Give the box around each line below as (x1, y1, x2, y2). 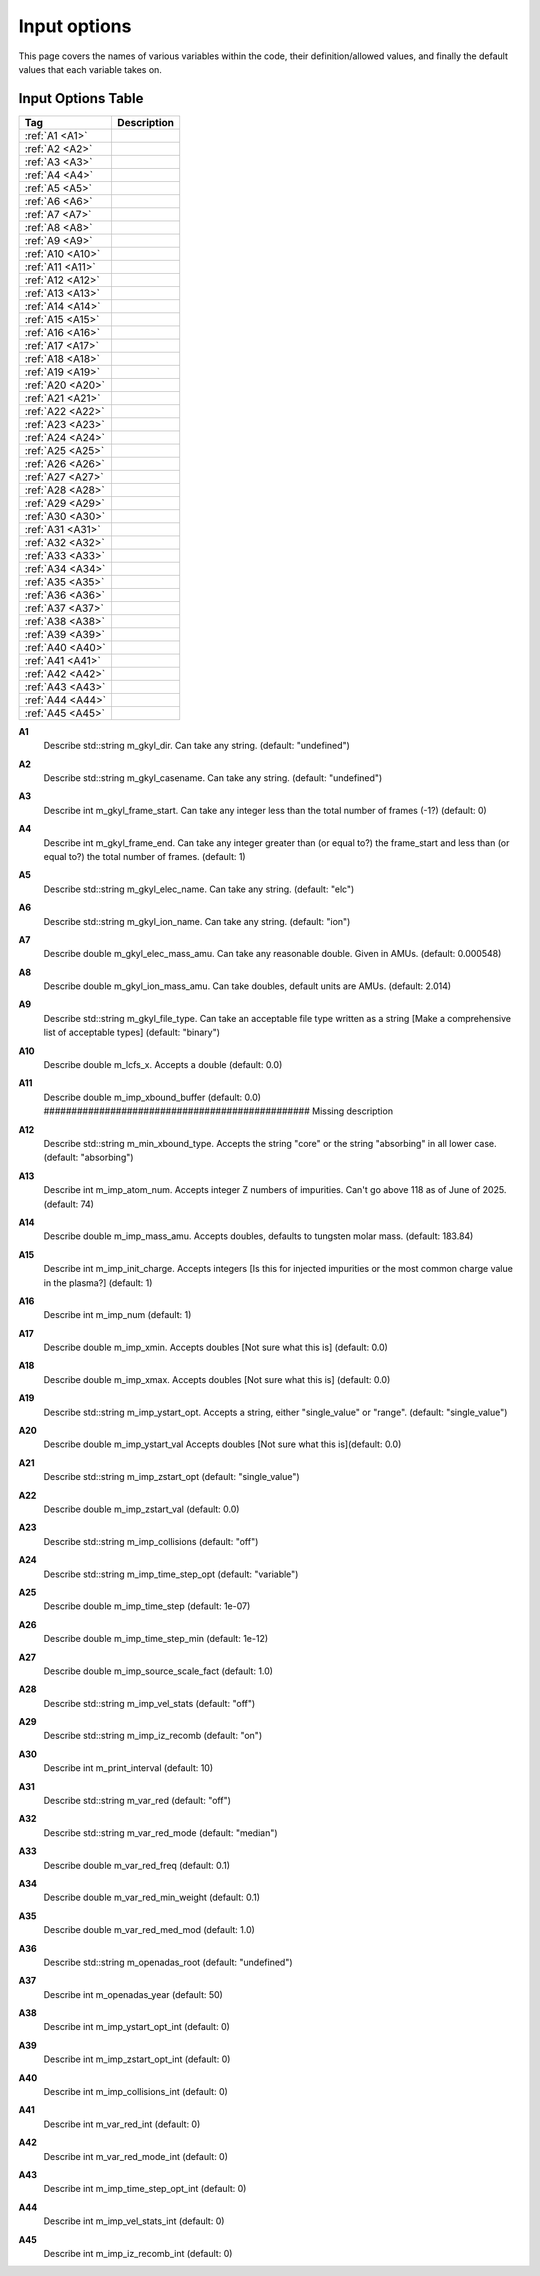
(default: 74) (43, 1198, 95, 1210)
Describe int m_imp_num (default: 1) (43, 1309, 192, 1321)
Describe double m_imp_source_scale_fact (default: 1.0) (43, 1665, 274, 1677)
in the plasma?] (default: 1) (43, 1276, 153, 1289)
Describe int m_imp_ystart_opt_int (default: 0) (43, 2021, 230, 2033)
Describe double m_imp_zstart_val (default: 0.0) (43, 1503, 240, 1515)
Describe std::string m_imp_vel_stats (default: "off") (43, 1697, 256, 1709)
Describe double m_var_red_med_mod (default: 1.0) (43, 1924, 255, 1936)
